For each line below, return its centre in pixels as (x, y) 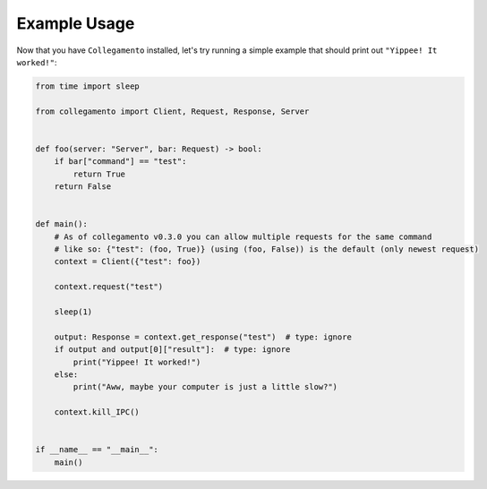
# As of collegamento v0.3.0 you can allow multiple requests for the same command (243, 236)
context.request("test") (109, 287)
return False (83, 187)
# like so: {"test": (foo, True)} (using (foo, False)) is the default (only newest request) (266, 249)
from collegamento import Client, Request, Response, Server (172, 111)
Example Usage (76, 23)
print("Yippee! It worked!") (137, 362)
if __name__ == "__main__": (97, 450)
